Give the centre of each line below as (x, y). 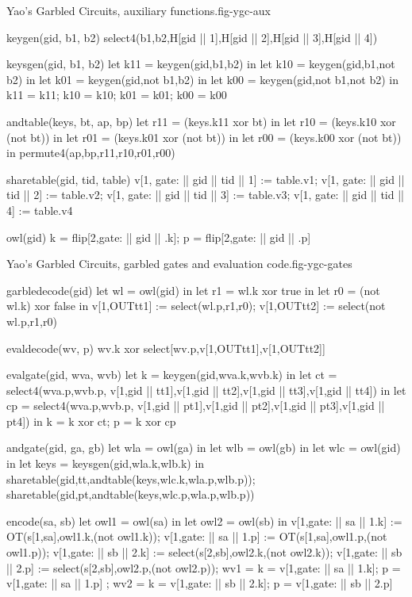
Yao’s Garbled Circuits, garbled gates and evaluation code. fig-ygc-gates (179, 264)
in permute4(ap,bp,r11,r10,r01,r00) (91, 153)
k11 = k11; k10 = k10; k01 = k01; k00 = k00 (117, 95)
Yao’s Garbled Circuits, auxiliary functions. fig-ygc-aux (139, 10)
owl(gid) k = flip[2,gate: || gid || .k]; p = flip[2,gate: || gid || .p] (159, 237)
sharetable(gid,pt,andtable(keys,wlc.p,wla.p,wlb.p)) (131, 494)
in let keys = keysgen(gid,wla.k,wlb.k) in (106, 463)
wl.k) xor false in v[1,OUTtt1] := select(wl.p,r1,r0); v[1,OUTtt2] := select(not (196, 306)
